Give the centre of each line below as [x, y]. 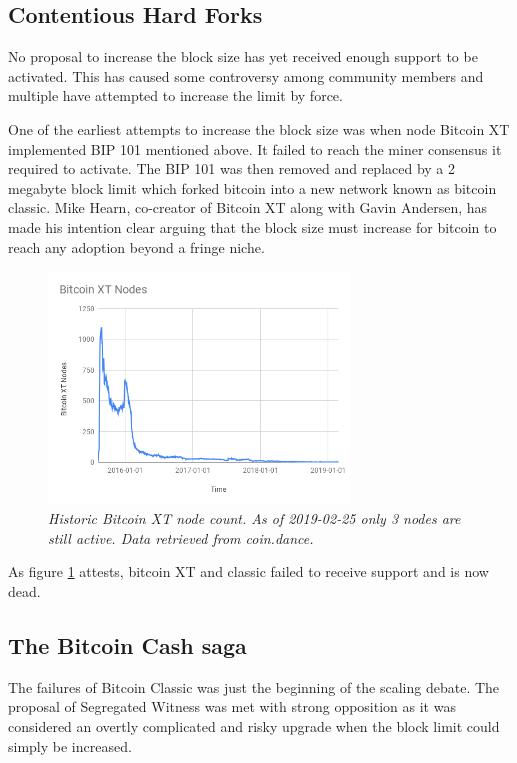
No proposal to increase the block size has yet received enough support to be [243, 56]
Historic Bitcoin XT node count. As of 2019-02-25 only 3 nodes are [254, 518]
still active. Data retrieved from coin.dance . [181, 537]
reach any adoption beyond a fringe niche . [136, 246]
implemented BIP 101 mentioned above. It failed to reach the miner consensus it [255, 148]
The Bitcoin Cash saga [127, 645]
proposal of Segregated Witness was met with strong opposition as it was [232, 706]
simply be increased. [70, 745]
